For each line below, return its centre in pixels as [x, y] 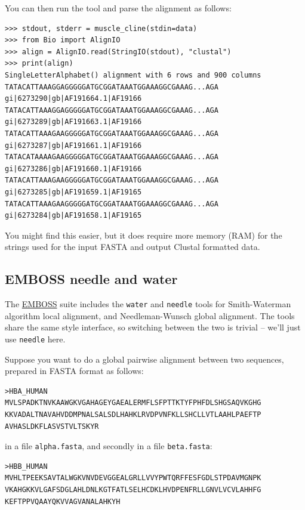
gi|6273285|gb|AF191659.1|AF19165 [73, 192]
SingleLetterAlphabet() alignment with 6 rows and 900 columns [133, 75]
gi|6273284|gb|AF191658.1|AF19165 [73, 216]
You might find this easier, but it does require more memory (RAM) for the [144, 235]
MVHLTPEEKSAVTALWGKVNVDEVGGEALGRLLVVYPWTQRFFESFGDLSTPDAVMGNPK [133, 478]
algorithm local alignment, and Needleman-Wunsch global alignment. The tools [150, 315]
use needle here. [35, 339]
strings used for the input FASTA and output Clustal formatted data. [133, 247]
